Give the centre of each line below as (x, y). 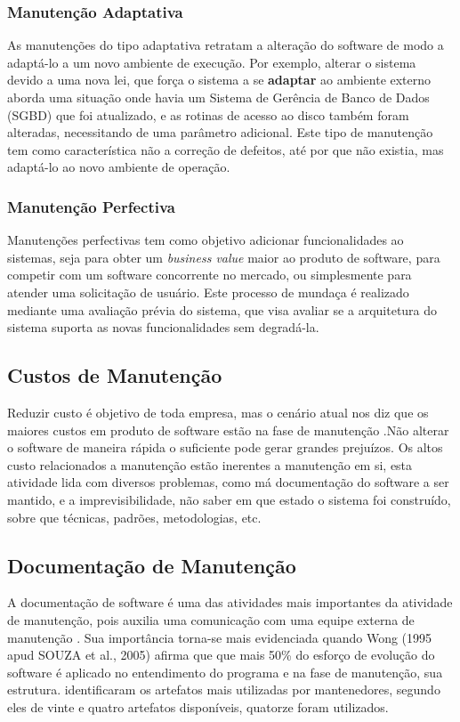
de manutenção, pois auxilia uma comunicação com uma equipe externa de (211, 619)
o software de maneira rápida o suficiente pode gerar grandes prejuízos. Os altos (225, 447)
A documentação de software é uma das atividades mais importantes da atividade (230, 602)
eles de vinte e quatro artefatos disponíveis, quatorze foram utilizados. (198, 706)
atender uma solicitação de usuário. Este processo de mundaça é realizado (208, 292)
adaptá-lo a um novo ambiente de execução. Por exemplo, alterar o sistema (212, 62)
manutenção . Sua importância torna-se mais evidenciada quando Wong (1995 (220, 637)
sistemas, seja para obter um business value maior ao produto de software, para (224, 257)
